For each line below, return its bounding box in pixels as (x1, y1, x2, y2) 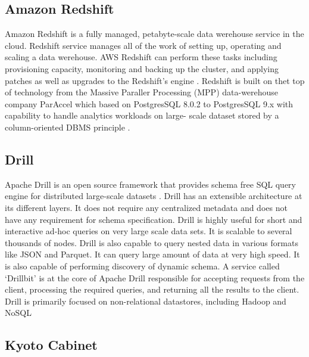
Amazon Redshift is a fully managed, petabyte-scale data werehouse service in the (5, 27, 304, 40)
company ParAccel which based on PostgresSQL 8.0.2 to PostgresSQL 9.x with (5, 97, 294, 110)
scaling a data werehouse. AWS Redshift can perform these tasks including (5, 51, 277, 63)
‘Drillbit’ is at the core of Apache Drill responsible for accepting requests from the (5, 271, 305, 284)
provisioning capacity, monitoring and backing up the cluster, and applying (5, 62, 279, 74)
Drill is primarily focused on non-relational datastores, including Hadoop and (5, 294, 286, 307)
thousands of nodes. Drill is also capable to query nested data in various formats (5, 236, 298, 249)
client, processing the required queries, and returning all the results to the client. (5, 283, 299, 296)
